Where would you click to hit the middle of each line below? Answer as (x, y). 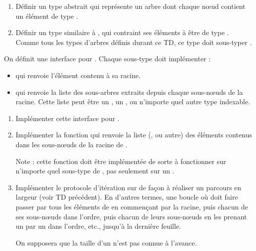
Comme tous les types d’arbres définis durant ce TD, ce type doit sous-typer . (134, 42)
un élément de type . (47, 16)
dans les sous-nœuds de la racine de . (71, 144)
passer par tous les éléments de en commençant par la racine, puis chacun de (132, 206)
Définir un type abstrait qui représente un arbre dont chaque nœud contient (130, 6)
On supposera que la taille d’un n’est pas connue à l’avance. (106, 242)
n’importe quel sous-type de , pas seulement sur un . (95, 171)
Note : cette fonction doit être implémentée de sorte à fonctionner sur (121, 161)
